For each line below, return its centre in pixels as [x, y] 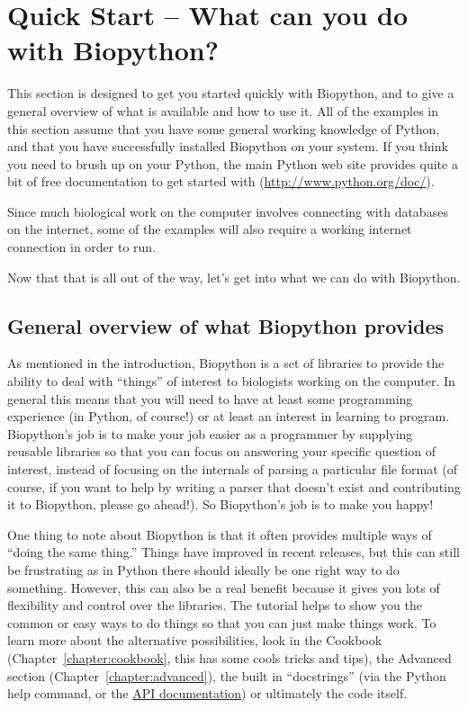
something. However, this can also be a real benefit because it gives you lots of [224, 587]
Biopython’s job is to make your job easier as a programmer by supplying [210, 433]
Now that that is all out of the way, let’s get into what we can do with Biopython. [234, 277]
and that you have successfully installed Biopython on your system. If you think [228, 146]
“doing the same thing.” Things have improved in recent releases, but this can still [234, 552]
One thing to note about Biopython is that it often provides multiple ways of [220, 534]
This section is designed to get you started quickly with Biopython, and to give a [231, 93]
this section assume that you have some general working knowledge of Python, [224, 128]
